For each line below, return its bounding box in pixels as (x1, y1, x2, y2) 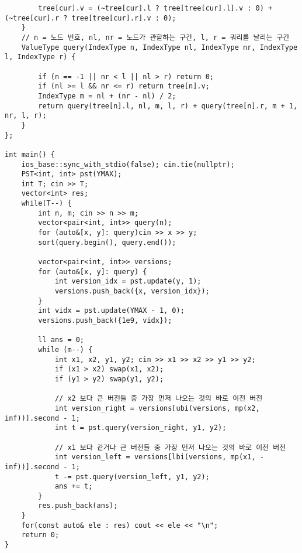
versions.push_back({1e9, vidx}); (38, 316, 172, 325)
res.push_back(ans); (38, 501, 118, 510)
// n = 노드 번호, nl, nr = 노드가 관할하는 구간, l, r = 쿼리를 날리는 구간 (21, 33, 290, 42)
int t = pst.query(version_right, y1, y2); (54, 424, 227, 432)
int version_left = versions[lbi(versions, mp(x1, (54, 453, 256, 462)
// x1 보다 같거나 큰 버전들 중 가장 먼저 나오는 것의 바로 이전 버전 (54, 443, 286, 452)
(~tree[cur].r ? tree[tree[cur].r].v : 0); (5, 13, 176, 22)
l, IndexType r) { (5, 53, 76, 62)
